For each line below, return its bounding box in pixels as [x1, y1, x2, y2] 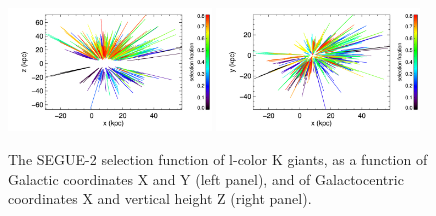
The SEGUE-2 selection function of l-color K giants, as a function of [8, 149, 428, 170]
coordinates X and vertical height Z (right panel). [8, 188, 312, 209]
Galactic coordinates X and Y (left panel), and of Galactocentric [8, 168, 404, 189]
